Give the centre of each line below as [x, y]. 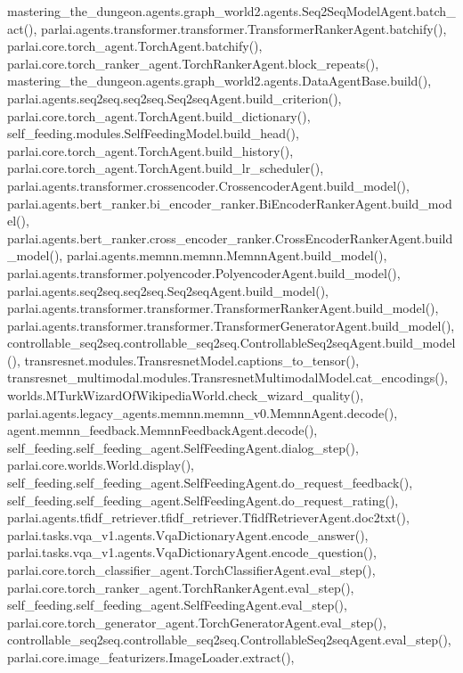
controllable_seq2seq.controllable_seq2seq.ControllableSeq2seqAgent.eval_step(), [229, 640]
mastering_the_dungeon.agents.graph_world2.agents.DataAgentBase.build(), [219, 81]
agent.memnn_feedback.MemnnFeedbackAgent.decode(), [162, 430]
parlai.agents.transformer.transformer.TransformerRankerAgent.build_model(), [223, 308]
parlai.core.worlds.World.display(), [101, 465]
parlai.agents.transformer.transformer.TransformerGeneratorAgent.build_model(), [231, 325]
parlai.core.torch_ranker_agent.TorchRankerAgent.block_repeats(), [193, 63]
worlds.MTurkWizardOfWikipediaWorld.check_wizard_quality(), [186, 395]
